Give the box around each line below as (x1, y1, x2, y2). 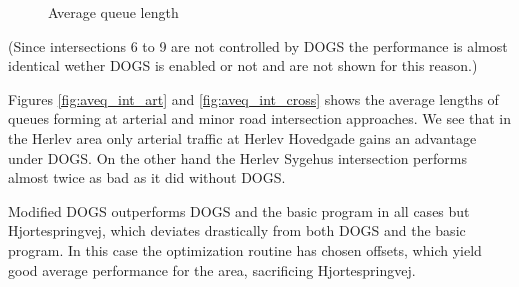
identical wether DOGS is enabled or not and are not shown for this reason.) (8, 55, 478, 76)
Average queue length (48, 2, 179, 22)
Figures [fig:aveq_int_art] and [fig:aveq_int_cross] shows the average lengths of (8, 88, 499, 109)
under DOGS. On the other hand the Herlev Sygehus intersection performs (8, 147, 467, 168)
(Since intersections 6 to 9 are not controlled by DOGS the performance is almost (8, 35, 508, 56)
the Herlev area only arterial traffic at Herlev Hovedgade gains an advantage (8, 127, 477, 148)
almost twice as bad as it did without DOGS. (8, 167, 286, 188)
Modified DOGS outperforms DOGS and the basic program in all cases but (8, 200, 470, 221)
